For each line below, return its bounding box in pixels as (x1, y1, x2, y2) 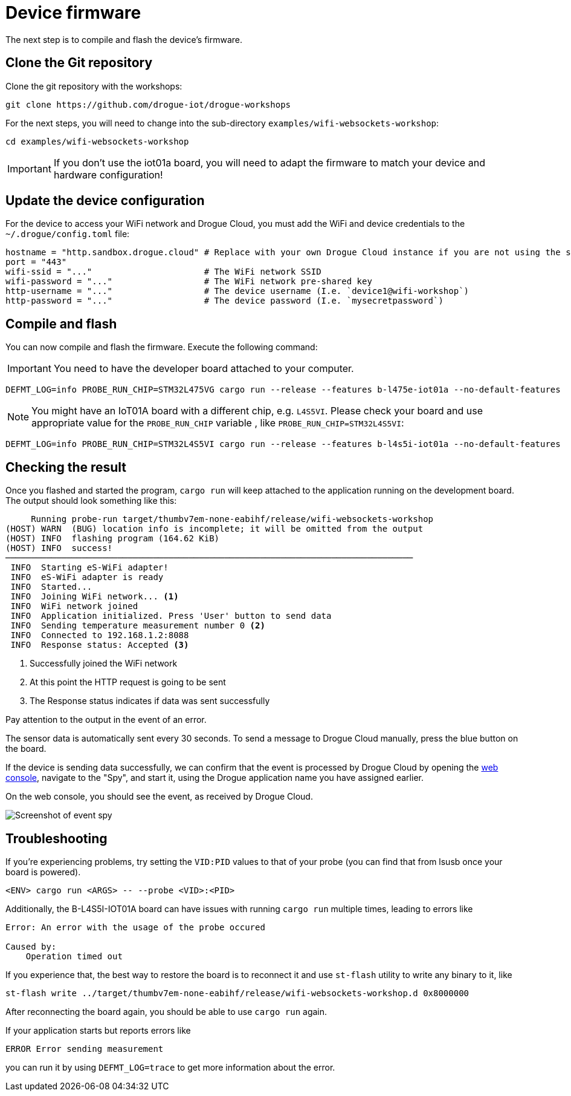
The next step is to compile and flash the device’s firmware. (5, 34, 243, 45)
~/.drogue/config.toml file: (5, 229, 130, 240)
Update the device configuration (5, 193, 205, 209)
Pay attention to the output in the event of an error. (5, 714, 207, 725)
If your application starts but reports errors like (5, 1025, 191, 1036)
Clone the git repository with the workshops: (5, 80, 182, 91)
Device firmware (5, 2, 141, 23)
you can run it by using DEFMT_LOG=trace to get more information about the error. (5, 1062, 335, 1072)
